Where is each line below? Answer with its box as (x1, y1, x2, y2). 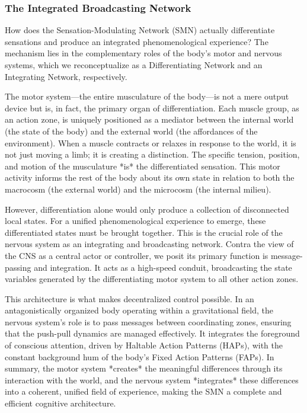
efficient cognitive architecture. (5, 397, 116, 409)
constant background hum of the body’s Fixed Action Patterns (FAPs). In (5, 350, 274, 363)
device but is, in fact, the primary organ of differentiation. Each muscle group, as (5, 101, 299, 114)
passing (5, 261, 31, 273)
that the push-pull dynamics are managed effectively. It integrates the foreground (5, 327, 300, 340)
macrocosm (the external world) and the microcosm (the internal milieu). (5, 183, 271, 195)
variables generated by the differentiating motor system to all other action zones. (5, 273, 299, 285)
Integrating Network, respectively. (5, 70, 127, 82)
